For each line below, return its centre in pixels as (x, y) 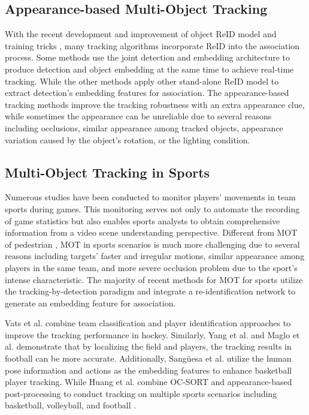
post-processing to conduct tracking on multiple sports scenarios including (141, 393)
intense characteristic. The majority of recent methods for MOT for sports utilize (154, 279)
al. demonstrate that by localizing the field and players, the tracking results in (148, 346)
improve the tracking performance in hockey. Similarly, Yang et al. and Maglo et (152, 334)
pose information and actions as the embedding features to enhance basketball (149, 370)
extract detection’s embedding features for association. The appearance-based (147, 93)
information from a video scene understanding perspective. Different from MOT (151, 232)
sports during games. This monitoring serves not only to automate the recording (152, 208)
